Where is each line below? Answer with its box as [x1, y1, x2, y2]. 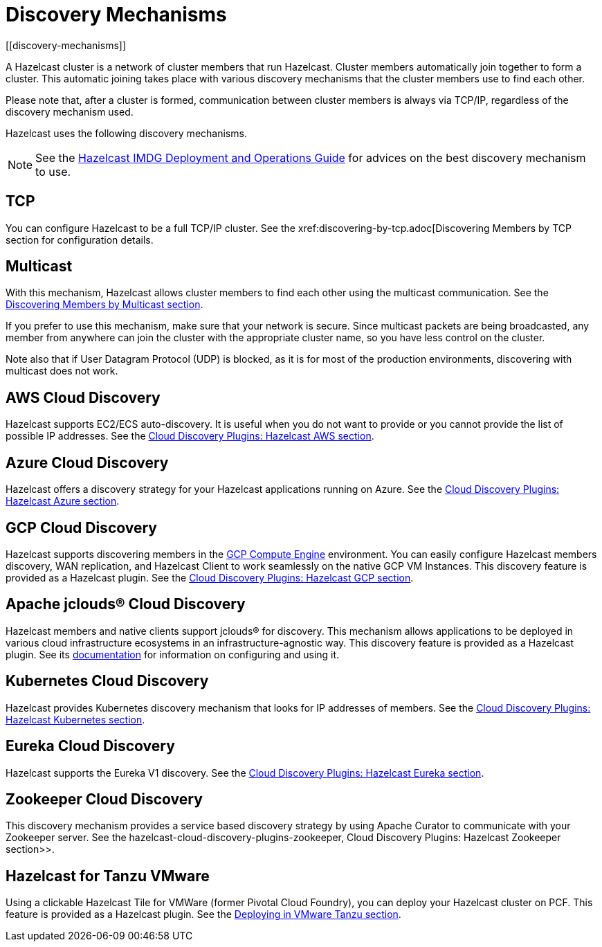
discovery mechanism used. [6, 105, 134, 118]
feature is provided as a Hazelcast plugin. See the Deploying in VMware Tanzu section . [6, 908, 401, 921]
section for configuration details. [6, 233, 154, 246]
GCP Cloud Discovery [6, 518, 157, 536]
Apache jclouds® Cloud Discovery [6, 595, 246, 613]
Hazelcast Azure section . [6, 495, 120, 507]
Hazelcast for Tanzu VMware [6, 867, 210, 885]
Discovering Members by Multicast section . [6, 298, 203, 311]
